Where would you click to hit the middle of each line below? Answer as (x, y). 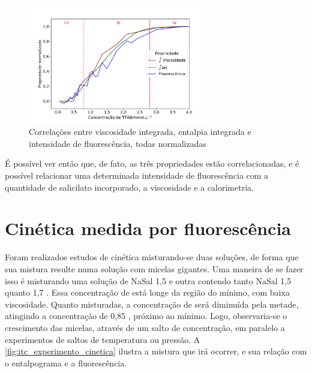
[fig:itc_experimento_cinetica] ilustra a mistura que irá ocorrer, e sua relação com (156, 351)
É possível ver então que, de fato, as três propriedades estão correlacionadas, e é (152, 163)
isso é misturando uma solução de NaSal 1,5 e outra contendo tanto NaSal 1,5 (148, 280)
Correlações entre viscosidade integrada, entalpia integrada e (140, 132)
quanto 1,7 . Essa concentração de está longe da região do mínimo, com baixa (147, 292)
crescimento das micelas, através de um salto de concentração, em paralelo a (145, 327)
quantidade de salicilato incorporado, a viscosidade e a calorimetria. (129, 187)
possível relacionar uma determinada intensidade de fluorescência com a (137, 175)
